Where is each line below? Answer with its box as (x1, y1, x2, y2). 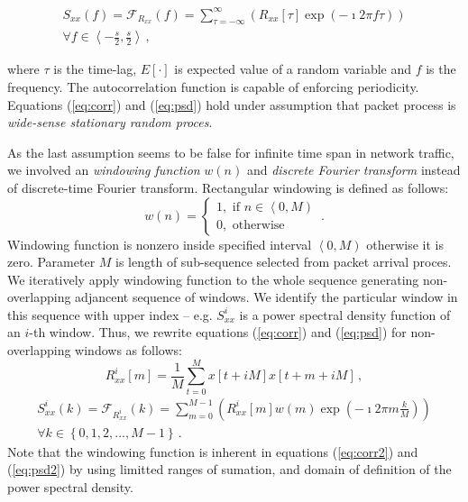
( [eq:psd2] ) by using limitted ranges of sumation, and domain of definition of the (7, 460, 452, 479)
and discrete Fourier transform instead (246, 160, 461, 179)
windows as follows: (75, 341, 182, 360)
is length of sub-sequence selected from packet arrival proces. (115, 252, 452, 271)
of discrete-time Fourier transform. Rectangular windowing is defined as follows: (7, 178, 449, 196)
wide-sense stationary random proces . (7, 113, 213, 132)
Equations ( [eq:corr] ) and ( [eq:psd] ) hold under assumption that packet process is (7, 95, 456, 114)
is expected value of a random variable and (174, 59, 412, 78)
